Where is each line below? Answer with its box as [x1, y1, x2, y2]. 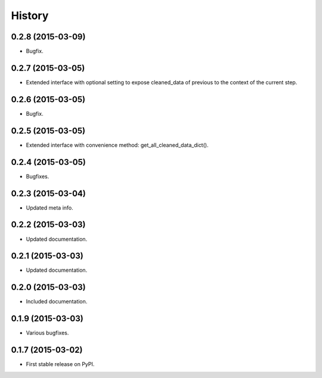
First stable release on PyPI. [26, 361, 95, 368]
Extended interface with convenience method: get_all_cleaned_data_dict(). [26, 141, 209, 149]
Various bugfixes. [26, 329, 69, 337]
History [11, 9, 49, 22]
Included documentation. [26, 298, 88, 305]
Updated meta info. [26, 204, 74, 211]
